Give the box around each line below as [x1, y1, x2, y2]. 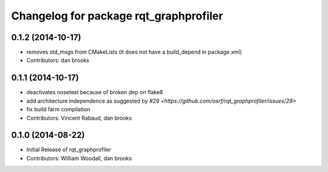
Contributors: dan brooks [26, 57, 89, 64]
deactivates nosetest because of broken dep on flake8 [26, 89, 163, 96]
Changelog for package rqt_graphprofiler [11, 9, 224, 22]
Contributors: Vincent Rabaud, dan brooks [26, 114, 132, 122]
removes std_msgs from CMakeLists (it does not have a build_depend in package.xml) [26, 49, 242, 56]
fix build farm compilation [26, 106, 91, 113]
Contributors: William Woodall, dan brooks [26, 154, 132, 162]
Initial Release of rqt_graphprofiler [26, 146, 112, 153]
